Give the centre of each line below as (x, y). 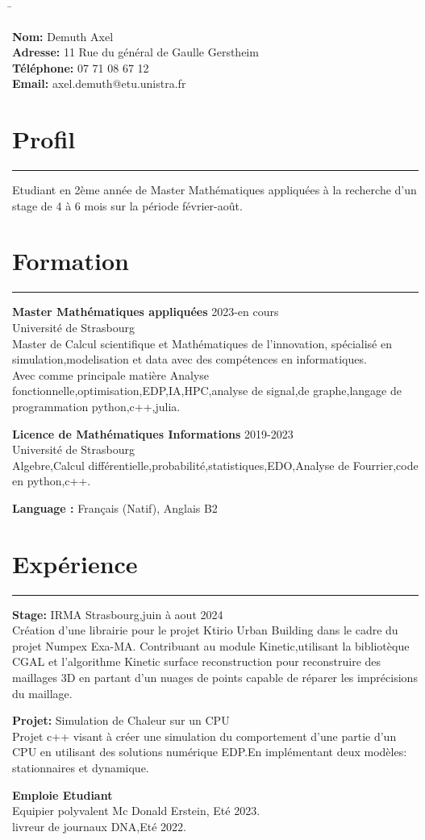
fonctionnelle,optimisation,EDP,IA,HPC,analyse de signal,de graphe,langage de (207, 391)
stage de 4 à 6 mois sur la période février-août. (127, 205)
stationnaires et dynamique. (81, 767)
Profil (44, 139)
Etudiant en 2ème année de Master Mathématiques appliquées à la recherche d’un (215, 190)
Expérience (75, 563)
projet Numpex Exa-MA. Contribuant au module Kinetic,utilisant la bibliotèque (211, 645)
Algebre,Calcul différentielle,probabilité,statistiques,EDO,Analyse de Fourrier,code (215, 465)
